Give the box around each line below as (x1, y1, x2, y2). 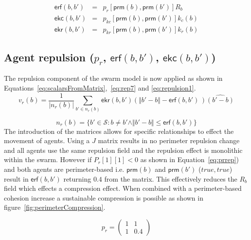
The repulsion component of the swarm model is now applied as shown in (4, 73, 223, 83)
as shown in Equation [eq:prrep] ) (140, 154, 239, 165)
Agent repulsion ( (4, 49, 94, 64)
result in (4, 173, 29, 184)
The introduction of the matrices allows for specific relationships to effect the (4, 126, 234, 136)
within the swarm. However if (4, 154, 92, 165)
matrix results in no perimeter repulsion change (98, 135, 240, 146)
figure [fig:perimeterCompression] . (4, 202, 106, 212)
